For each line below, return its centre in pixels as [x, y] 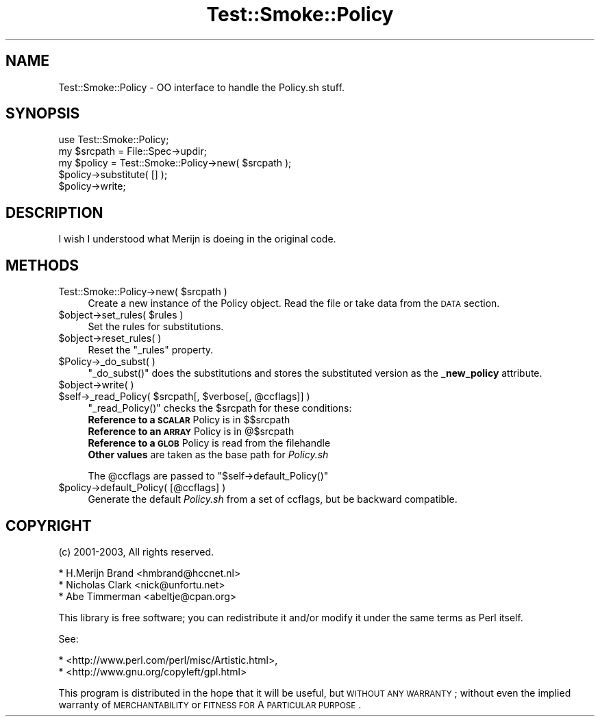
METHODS [42, 265]
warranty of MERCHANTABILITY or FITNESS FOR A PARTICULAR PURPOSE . [210, 704]
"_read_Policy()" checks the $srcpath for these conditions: [220, 408]
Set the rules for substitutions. [156, 327]
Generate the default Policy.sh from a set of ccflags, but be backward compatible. [273, 499]
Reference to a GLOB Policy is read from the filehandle [209, 443]
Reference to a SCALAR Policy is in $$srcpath [189, 420]
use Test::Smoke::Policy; [114, 140]
